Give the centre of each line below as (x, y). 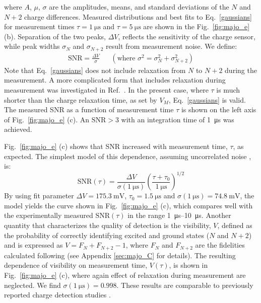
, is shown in (188, 265)
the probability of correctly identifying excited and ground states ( (107, 235)
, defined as (235, 225)
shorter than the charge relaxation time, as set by (81, 99)
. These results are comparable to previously (185, 285)
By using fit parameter (39, 196)
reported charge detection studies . (57, 295)
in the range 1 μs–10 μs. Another (179, 215)
